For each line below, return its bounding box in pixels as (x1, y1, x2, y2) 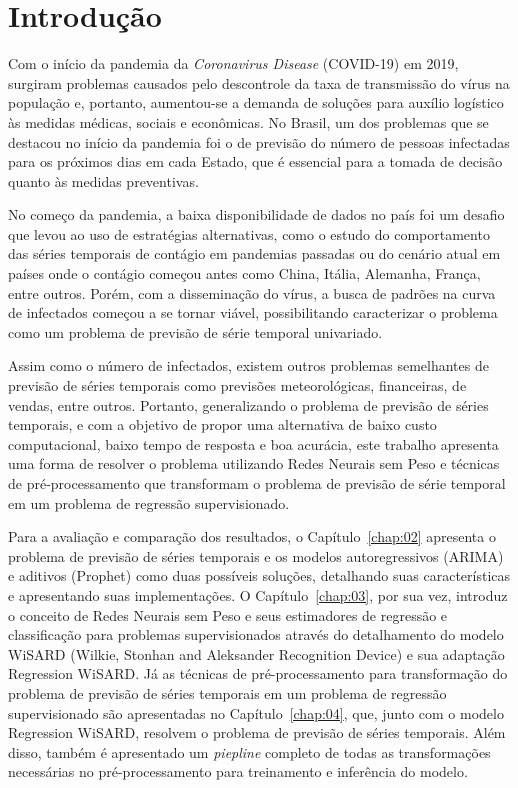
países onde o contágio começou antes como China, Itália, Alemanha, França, (8, 263, 481, 284)
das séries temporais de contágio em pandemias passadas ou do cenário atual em (8, 243, 501, 264)
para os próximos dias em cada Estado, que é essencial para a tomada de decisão (8, 151, 503, 172)
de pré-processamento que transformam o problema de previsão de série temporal (8, 473, 506, 493)
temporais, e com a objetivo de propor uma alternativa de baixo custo (8, 414, 437, 435)
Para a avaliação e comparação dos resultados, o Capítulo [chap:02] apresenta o (8, 526, 496, 547)
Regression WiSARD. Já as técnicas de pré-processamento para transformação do (8, 663, 508, 684)
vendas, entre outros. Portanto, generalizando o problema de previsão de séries (8, 394, 489, 415)
